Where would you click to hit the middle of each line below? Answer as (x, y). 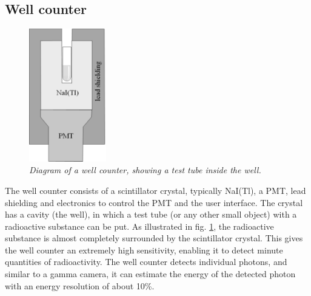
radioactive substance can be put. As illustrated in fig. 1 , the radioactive (139, 226)
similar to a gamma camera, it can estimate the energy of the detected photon (150, 274)
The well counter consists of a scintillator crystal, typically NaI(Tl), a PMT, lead (155, 190)
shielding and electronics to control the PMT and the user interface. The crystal (154, 202)
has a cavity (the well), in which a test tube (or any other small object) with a (151, 214)
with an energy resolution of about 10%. (80, 285)
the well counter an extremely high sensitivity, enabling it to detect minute (144, 250)
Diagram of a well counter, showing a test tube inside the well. (145, 170)
